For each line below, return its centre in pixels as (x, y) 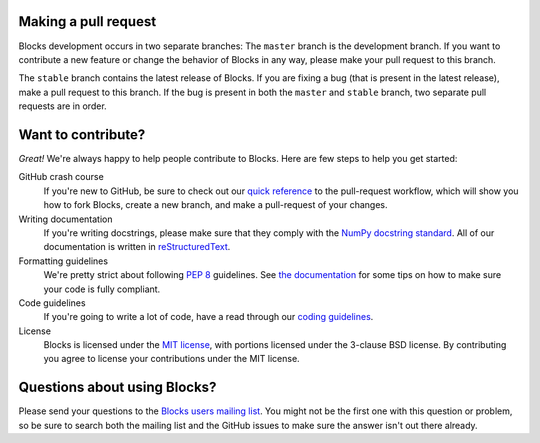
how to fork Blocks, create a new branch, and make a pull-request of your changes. (215, 205)
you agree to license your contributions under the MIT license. (171, 359)
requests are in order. (62, 106)
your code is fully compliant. (102, 289)
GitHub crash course (61, 177)
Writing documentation (65, 219)
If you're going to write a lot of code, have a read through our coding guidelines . (208, 317)
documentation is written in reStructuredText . (137, 247)
